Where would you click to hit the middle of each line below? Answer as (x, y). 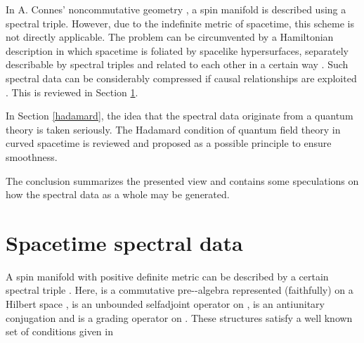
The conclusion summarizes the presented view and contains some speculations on (182, 180)
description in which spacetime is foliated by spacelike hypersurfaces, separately (177, 50)
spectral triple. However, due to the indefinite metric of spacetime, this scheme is (180, 23)
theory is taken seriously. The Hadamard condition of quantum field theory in (173, 129)
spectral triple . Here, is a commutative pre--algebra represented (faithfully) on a (180, 290)
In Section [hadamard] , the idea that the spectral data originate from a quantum (180, 116)
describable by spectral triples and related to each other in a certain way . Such (177, 64)
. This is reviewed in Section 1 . (72, 92)
